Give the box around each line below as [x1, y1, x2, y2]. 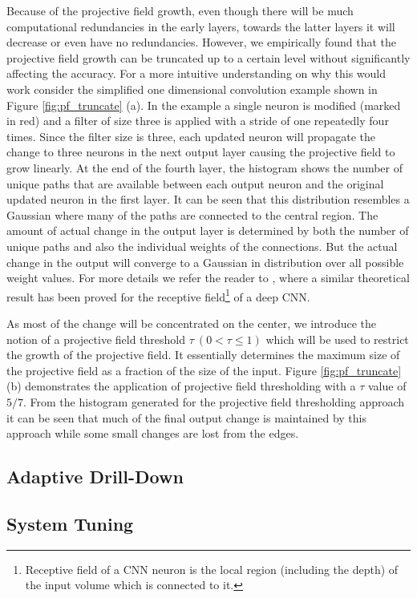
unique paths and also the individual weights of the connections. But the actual [6, 237, 398, 254]
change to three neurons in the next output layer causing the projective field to [6, 143, 395, 160]
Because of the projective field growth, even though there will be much [6, 2, 354, 18]
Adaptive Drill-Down [6, 464, 184, 489]
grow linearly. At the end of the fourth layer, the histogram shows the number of [6, 159, 403, 176]
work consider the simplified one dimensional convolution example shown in [6, 80, 378, 97]
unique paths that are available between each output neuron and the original [6, 175, 384, 192]
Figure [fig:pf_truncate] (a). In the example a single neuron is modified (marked [6, 96, 401, 113]
